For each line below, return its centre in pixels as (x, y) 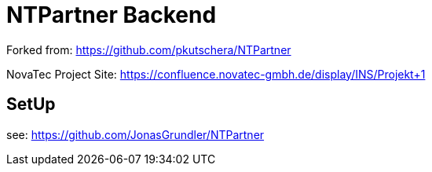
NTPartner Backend (112, 15)
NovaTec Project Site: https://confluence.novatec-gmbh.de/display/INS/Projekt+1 (216, 74)
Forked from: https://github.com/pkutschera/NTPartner (149, 49)
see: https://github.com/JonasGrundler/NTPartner (135, 134)
